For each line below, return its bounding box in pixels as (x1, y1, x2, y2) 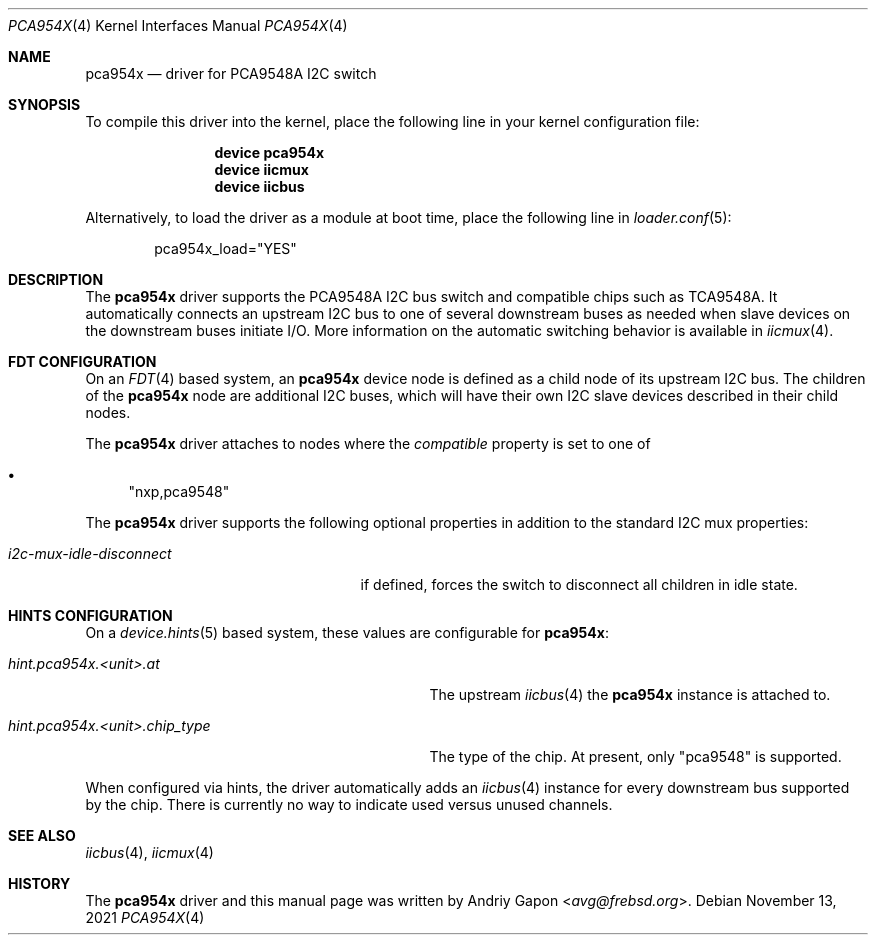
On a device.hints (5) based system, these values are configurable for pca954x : (85, 624, 609, 641)
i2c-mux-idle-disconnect (8, 545, 172, 562)
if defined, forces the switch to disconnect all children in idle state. (360, 576, 798, 593)
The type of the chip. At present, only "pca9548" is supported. (429, 748, 842, 765)
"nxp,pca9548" (128, 483, 230, 500)
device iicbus (214, 178, 305, 195)
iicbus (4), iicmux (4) (85, 844, 214, 861)
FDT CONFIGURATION (8, 353, 157, 370)
